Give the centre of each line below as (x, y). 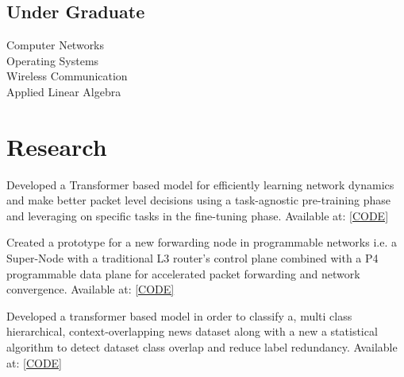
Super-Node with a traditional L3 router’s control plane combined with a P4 (192, 258)
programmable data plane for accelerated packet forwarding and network (183, 273)
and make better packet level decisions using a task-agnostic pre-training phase (198, 200)
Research (57, 146)
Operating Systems (53, 60)
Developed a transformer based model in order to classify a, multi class (179, 315)
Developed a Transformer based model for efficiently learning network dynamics (200, 184)
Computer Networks (56, 45)
